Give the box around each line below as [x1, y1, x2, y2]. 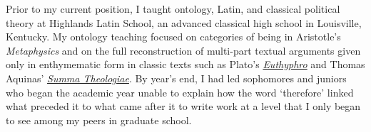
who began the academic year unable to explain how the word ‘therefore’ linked [6, 84, 354, 99]
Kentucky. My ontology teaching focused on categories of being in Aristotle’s [6, 29, 341, 44]
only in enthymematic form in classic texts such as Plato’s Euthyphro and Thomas [6, 57, 365, 72]
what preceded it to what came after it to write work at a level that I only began [6, 99, 361, 114]
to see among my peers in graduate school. [6, 112, 192, 127]
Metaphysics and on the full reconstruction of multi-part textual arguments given [6, 43, 361, 57]
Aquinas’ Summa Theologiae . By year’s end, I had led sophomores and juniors [6, 70, 347, 85]
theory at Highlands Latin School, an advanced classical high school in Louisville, [6, 15, 362, 30]
